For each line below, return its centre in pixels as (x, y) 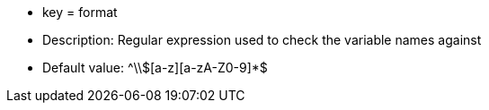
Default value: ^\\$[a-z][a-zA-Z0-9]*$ (155, 68)
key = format (80, 12)
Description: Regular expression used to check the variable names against (262, 40)
